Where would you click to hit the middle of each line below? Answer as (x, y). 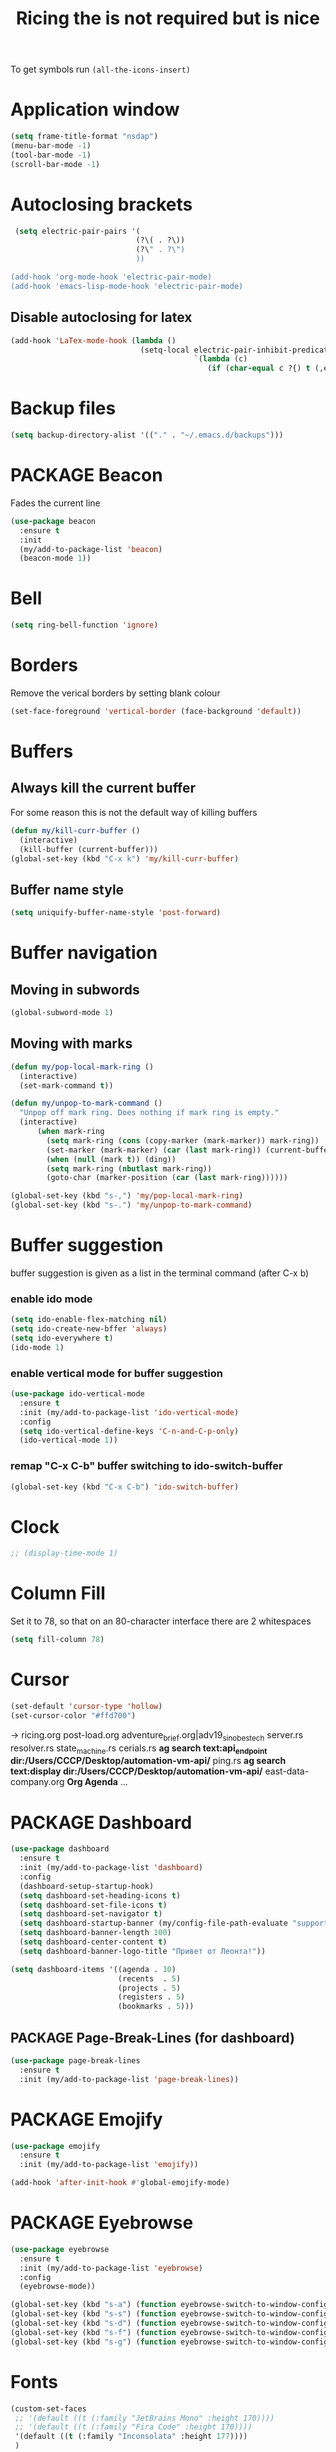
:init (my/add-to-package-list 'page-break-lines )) (129, 2079)
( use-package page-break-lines (75, 2060)
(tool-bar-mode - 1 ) (51, 155)
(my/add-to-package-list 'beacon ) (91, 549)
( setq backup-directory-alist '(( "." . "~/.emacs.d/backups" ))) (147, 435)
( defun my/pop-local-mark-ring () (82, 1067)
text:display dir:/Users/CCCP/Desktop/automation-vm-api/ (136, 1771)
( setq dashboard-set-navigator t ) (91, 1914)
